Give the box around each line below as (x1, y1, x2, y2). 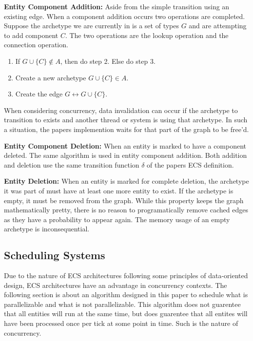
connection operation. (4, 39, 68, 50)
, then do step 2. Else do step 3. (60, 56, 156, 66)
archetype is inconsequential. (4, 224, 90, 234)
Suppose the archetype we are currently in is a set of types (4, 20, 179, 31)
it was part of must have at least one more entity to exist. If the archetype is (4, 185, 234, 195)
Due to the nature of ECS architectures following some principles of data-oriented (4, 270, 248, 281)
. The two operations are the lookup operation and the (65, 30, 229, 40)
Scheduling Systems (4, 247, 105, 263)
